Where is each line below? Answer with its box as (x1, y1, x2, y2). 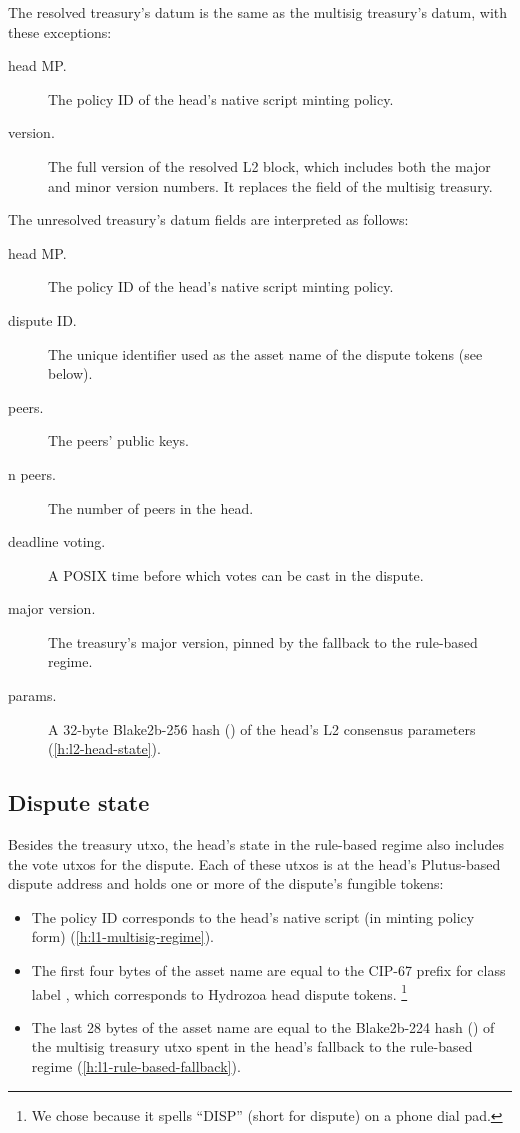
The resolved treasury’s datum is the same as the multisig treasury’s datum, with (8, 2, 508, 22)
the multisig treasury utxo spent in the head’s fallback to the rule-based (31, 1036, 473, 1057)
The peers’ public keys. (48, 430, 189, 451)
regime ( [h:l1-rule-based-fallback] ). (31, 1056, 241, 1077)
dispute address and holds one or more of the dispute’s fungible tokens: (8, 873, 444, 894)
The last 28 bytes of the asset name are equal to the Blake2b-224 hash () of (31, 1016, 495, 1037)
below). (48, 363, 93, 384)
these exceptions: (8, 21, 112, 42)
